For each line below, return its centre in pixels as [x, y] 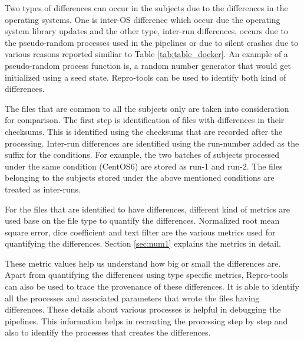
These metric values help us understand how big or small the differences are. [143, 263]
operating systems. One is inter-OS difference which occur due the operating [143, 19]
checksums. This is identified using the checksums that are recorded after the [144, 131]
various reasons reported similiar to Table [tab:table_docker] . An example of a [146, 54]
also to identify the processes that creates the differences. [108, 332]
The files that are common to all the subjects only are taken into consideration [147, 108]
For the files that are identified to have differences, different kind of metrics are [148, 209]
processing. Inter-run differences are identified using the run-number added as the [152, 143]
